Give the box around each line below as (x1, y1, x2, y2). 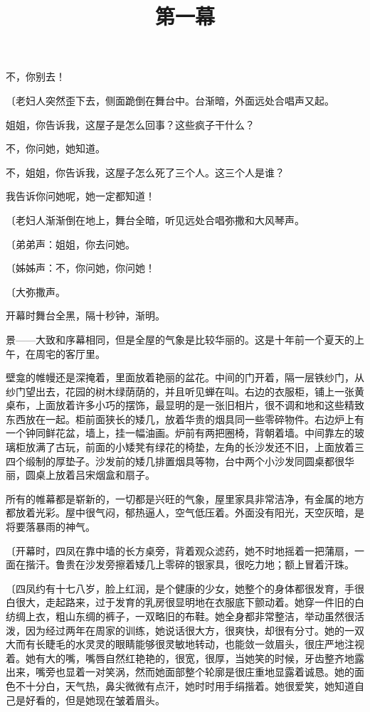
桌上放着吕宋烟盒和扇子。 (35, 467, 155, 482)
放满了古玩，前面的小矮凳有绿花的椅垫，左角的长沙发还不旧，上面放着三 (25, 440, 364, 455)
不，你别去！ (6, 69, 65, 84)
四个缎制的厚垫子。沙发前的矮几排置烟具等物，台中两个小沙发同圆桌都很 (6, 453, 344, 468)
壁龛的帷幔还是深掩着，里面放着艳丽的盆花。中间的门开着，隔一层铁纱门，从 (6, 370, 364, 385)
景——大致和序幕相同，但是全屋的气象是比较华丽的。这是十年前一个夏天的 (6, 331, 354, 346)
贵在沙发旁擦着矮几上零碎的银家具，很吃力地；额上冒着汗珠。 (65, 557, 354, 572)
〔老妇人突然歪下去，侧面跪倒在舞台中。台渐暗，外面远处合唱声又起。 (6, 92, 334, 107)
